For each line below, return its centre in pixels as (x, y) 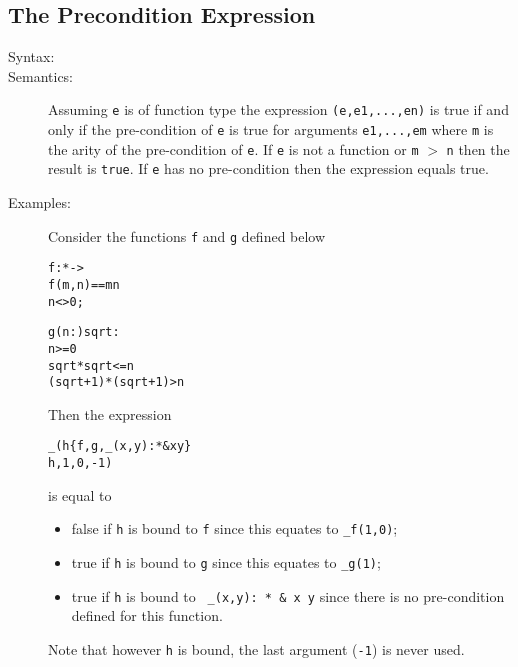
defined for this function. (147, 615)
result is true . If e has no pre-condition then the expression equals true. (268, 168)
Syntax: (31, 56)
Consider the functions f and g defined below (187, 235)
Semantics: (41, 75)
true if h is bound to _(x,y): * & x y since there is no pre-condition (288, 595)
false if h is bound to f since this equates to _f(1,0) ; (234, 528)
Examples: (39, 202)
